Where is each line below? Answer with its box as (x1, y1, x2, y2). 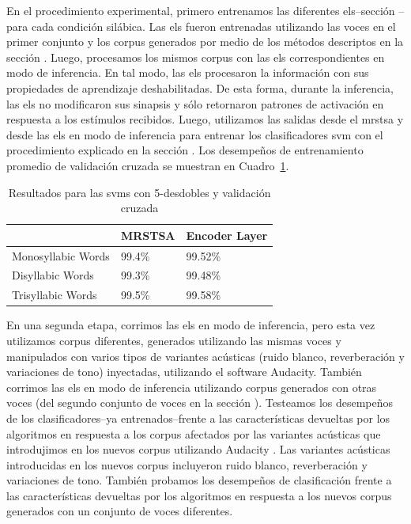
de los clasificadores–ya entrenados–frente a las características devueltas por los (6, 409, 390, 426)
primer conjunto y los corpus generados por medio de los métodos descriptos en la (6, 33, 404, 50)
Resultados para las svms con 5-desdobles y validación (8, 184, 271, 200)
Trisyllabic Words (12, 287, 97, 303)
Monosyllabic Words (12, 247, 110, 264)
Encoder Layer (186, 226, 268, 243)
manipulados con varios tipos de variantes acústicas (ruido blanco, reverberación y (6, 347, 405, 364)
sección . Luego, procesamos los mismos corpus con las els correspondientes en (6, 48, 385, 65)
